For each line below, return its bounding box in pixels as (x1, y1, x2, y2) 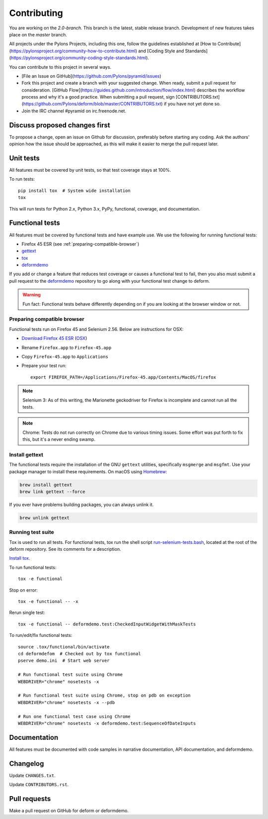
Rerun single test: (9, 610, 45, 615)
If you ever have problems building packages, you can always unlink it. (9, 502, 154, 508)
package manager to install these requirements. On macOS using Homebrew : (9, 468, 167, 475)
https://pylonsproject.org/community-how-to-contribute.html (10, 48, 136, 54)
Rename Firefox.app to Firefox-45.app (21, 344, 112, 350)
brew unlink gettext (19, 515, 69, 520)
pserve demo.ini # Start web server (18, 658, 110, 664)
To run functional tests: (9, 564, 57, 570)
